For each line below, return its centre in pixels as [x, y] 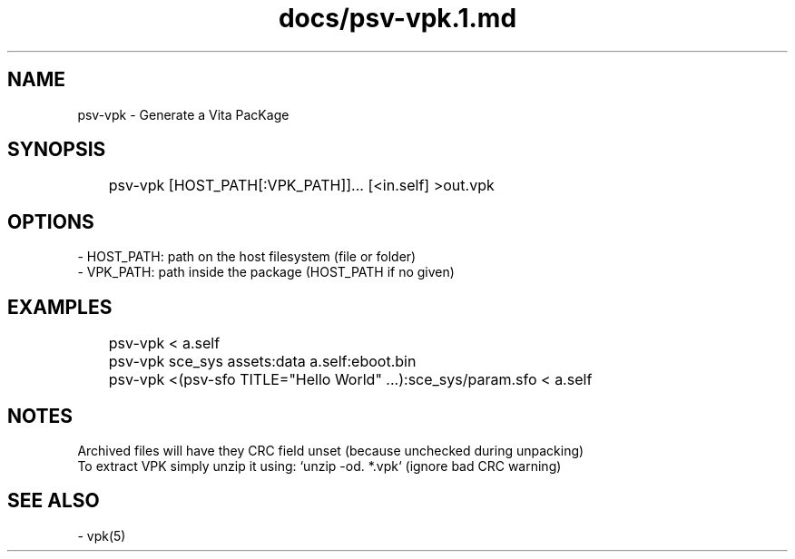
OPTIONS [51, 221]
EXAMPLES [60, 307]
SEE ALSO [54, 501]
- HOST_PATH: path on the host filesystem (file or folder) [247, 257]
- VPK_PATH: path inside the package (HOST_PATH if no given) [266, 272]
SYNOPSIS [57, 150]
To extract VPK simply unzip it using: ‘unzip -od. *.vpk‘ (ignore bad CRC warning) [319, 466]
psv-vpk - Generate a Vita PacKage [183, 114]
